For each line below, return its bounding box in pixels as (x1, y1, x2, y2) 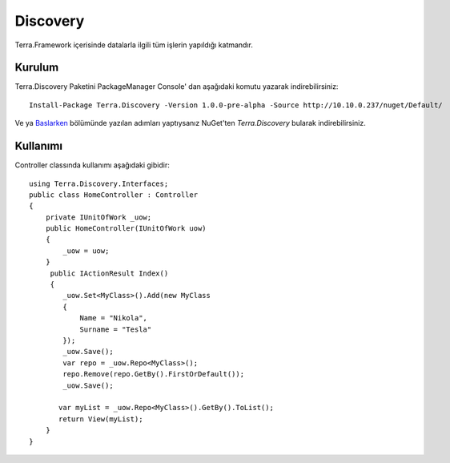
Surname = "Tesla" (79, 324, 152, 334)
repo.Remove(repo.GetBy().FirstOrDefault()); (62, 369, 244, 379)
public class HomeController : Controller (29, 190, 199, 199)
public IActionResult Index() (50, 268, 169, 278)
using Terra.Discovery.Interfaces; (29, 179, 169, 188)
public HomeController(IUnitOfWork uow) (45, 224, 207, 233)
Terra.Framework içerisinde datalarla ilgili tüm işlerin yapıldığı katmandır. (14, 40, 254, 50)
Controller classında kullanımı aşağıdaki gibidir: (14, 160, 170, 170)
